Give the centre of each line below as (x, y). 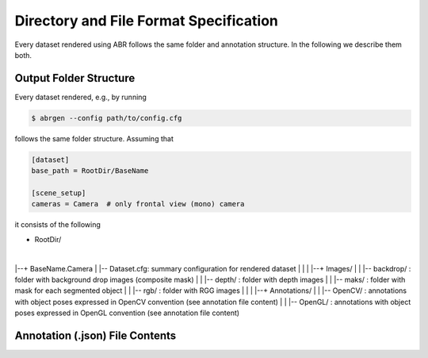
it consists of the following (57, 225)
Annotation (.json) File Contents (96, 335)
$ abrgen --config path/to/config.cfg (107, 118)
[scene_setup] (59, 193)
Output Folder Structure (75, 78)
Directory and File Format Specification (147, 21)
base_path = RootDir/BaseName (90, 171)
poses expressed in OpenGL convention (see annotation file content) (127, 313)
